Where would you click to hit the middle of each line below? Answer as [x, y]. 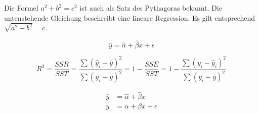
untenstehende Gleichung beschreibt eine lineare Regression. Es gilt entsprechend [130, 17]
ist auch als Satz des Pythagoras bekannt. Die [151, 8]
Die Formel [21, 8]
